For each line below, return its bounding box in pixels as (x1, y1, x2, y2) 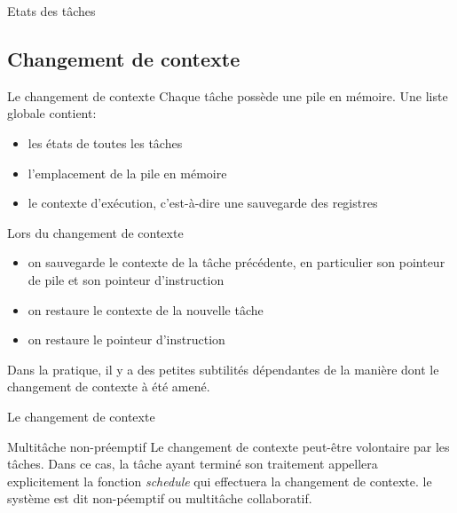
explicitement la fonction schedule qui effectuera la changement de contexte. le (7, 471, 432, 490)
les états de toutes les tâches (28, 133, 183, 152)
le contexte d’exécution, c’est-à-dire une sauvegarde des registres (28, 193, 378, 212)
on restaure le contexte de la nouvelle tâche (28, 300, 264, 319)
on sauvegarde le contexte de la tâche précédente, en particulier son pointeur (28, 253, 445, 272)
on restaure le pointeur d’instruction (28, 330, 225, 349)
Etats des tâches (7, 2, 96, 20)
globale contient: (7, 104, 97, 122)
